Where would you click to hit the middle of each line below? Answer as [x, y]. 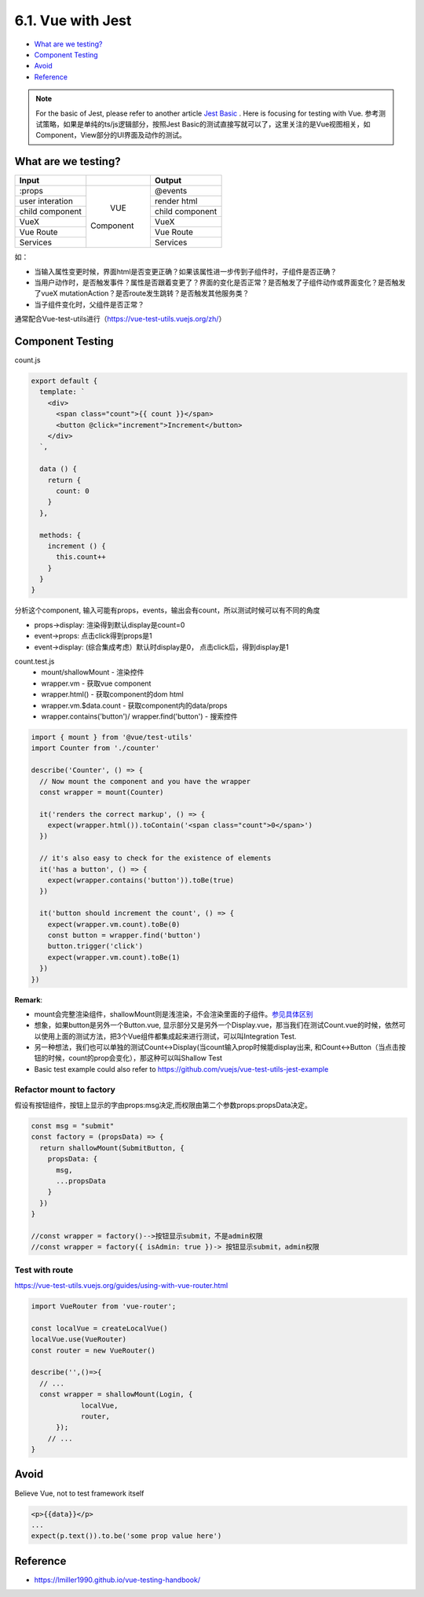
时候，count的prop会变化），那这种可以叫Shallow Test [135, 1058]
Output [168, 181]
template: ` [62, 392]
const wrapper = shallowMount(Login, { [116, 1395]
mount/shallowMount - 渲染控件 [93, 672]
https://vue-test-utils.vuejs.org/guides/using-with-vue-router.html [121, 1286]
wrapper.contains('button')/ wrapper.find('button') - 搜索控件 [139, 716]
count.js [27, 360]
